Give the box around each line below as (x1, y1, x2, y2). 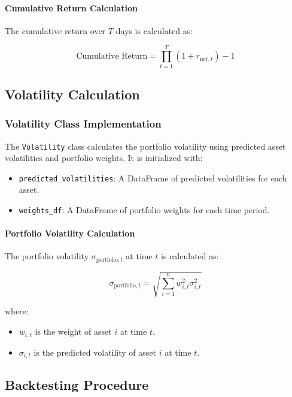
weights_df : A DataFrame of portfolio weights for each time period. (19, 204, 270, 216)
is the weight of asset (35, 325, 112, 338)
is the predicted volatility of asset (34, 346, 156, 358)
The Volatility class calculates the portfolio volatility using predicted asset (5, 140, 286, 152)
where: (5, 305, 29, 317)
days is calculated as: (115, 24, 193, 37)
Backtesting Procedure (5, 375, 149, 394)
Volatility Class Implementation (5, 116, 162, 131)
